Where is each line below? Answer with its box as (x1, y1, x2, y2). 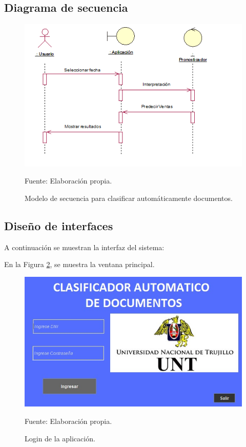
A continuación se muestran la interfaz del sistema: (4, 241, 165, 252)
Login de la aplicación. (25, 433, 95, 443)
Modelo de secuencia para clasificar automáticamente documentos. (25, 192, 233, 203)
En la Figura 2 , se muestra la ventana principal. (4, 259, 155, 270)
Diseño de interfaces (4, 217, 113, 233)
